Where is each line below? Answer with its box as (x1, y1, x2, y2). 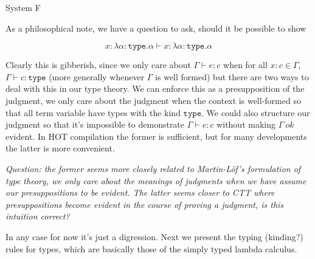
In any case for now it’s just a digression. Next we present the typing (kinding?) (5, 230, 303, 243)
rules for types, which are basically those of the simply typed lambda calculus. (5, 242, 297, 255)
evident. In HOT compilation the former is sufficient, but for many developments (5, 129, 307, 142)
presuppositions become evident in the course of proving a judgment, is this (5, 198, 284, 210)
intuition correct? (5, 210, 70, 223)
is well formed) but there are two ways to (155, 70, 309, 83)
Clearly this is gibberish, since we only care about (5, 58, 191, 71)
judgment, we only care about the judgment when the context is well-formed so (5, 94, 301, 106)
